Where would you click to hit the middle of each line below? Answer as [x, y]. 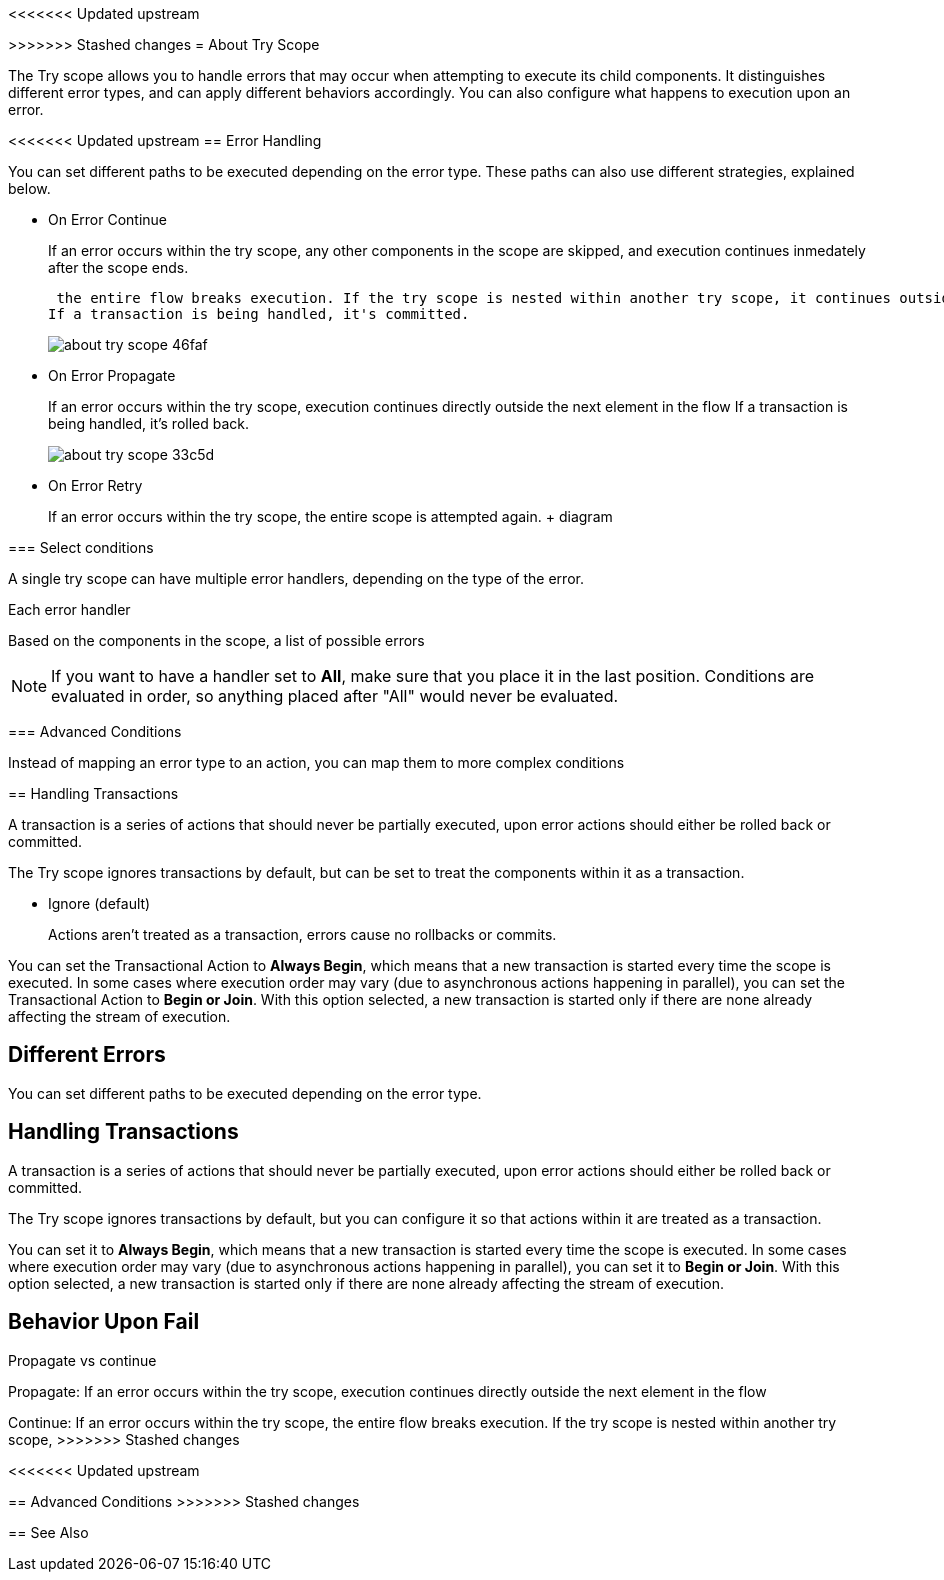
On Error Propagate [112, 375]
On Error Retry [95, 485]
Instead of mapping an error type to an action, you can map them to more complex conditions [316, 762]
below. [29, 188]
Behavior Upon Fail [104, 1322]
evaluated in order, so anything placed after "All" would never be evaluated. [335, 696]
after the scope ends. [118, 267]
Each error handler [69, 609]
